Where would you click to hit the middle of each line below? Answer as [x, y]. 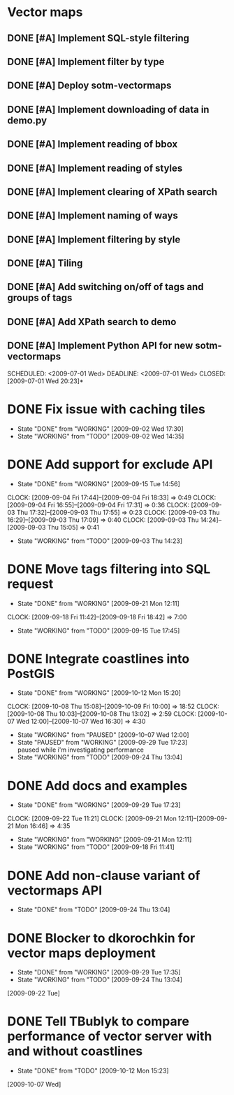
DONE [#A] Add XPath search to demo [92, 322]
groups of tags [40, 298]
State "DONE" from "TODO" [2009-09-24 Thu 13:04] [94, 910]
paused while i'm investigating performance [81, 750]
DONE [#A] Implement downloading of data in [108, 109]
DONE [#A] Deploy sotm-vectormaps [89, 86]
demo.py [27, 120]
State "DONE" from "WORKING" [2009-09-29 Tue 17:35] [99, 972]
